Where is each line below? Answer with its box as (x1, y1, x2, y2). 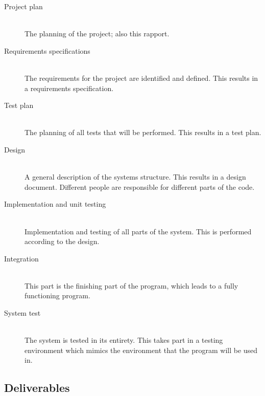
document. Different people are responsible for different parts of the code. (25, 181, 255, 192)
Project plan (4, 1, 43, 11)
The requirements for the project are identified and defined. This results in (25, 72, 258, 83)
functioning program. (25, 290, 90, 301)
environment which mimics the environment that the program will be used (25, 344, 258, 355)
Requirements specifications (4, 45, 90, 56)
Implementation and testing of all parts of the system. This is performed (25, 226, 252, 236)
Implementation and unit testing (4, 199, 106, 209)
